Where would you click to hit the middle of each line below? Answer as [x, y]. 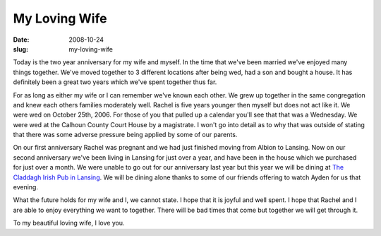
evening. [26, 187]
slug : [20, 49]
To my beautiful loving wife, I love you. [69, 223]
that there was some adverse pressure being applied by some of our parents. [125, 135]
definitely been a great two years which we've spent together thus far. [115, 82]
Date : [21, 40]
